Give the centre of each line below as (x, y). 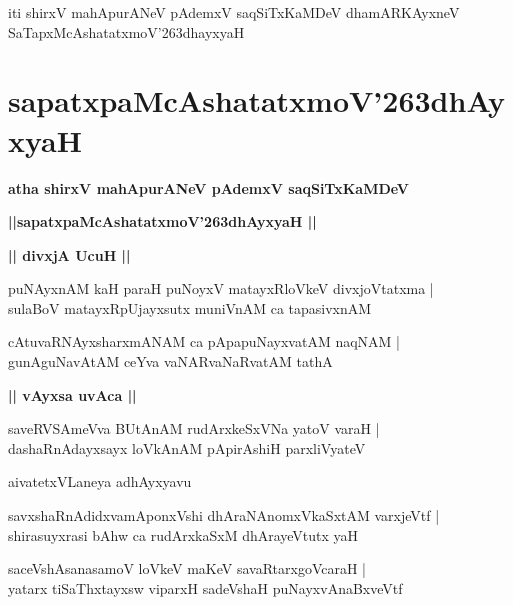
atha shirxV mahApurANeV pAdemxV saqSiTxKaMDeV (209, 187)
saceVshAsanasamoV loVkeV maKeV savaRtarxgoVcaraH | (187, 568)
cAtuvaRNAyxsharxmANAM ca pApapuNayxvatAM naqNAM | (204, 341)
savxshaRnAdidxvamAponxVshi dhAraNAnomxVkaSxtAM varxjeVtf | (224, 515)
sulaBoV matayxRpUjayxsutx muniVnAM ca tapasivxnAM (190, 307)
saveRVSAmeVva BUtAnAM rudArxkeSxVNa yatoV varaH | (194, 428)
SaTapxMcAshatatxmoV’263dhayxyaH (126, 31)
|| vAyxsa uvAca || (72, 394)
